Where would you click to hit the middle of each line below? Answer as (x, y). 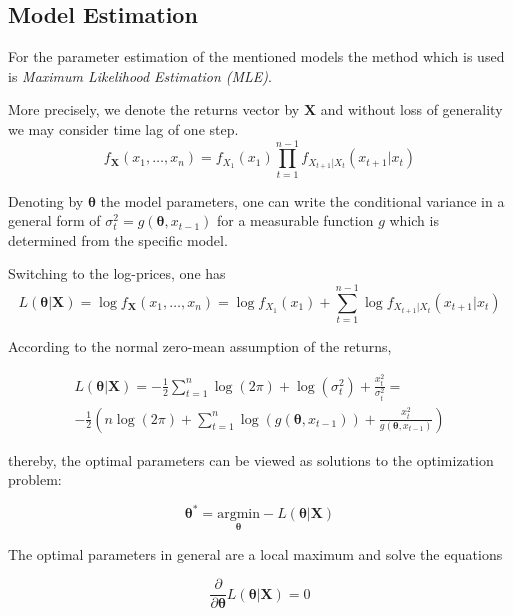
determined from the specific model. (118, 239)
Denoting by (46, 200)
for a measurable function (295, 220)
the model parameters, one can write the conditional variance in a (302, 200)
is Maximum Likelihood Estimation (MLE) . (140, 75)
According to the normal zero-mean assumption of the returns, (200, 346)
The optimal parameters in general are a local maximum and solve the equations (255, 553)
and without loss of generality (411, 109)
